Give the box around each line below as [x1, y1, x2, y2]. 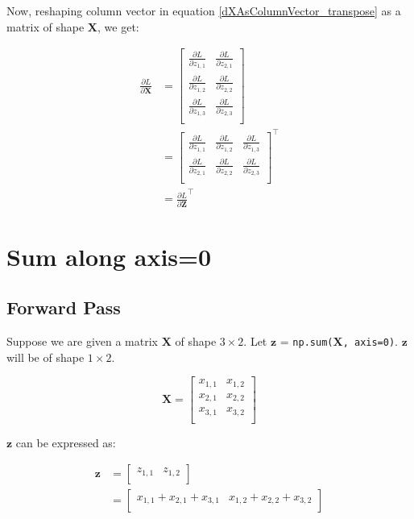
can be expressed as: [15, 434, 116, 450]
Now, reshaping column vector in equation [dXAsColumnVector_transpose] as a [6, 2, 401, 19]
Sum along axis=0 [6, 239, 212, 272]
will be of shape [6, 348, 85, 365]
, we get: [97, 18, 139, 35]
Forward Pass [6, 295, 121, 320]
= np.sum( [279, 333, 333, 350]
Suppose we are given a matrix [6, 333, 158, 350]
